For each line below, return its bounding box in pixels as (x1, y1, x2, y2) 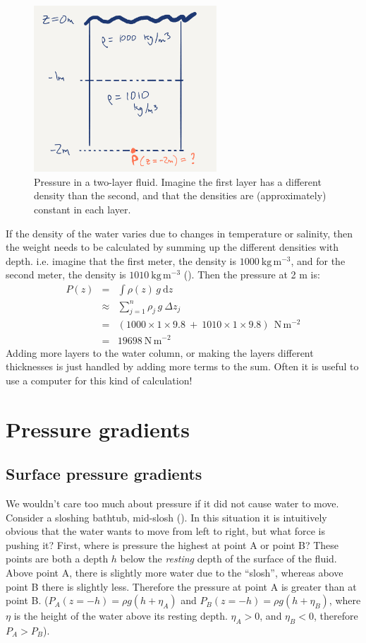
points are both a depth (6, 551, 109, 566)
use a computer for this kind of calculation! (6, 372, 193, 387)
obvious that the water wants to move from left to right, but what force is (6, 524, 326, 538)
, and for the (291, 253, 346, 268)
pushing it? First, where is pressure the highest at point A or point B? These (6, 537, 339, 552)
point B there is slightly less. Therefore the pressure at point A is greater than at (6, 579, 357, 594)
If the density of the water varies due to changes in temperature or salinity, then (6, 225, 353, 240)
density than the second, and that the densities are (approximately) (34, 188, 327, 203)
